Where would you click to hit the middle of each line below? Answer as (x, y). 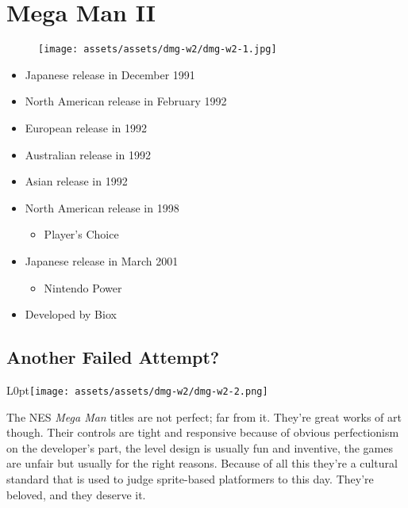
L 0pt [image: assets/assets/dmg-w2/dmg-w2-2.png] (137, 390)
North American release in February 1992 (126, 101)
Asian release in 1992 (76, 181)
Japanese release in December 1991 (110, 74)
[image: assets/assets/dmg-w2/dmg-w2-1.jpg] (158, 50)
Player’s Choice (81, 234)
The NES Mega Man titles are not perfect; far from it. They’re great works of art (204, 416)
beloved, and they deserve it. (76, 494)
